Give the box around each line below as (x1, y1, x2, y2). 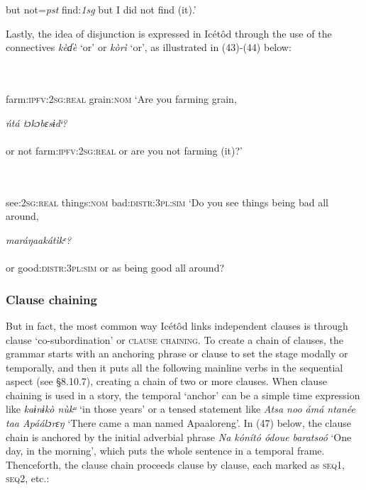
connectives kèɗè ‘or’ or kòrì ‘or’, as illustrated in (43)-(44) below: (6, 40, 292, 55)
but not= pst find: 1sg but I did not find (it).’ (6, 2, 196, 17)
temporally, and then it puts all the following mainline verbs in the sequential (6, 360, 343, 374)
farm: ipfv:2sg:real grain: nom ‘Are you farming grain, (6, 91, 237, 106)
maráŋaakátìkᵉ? (6, 232, 72, 247)
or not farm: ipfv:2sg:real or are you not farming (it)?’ (6, 143, 243, 157)
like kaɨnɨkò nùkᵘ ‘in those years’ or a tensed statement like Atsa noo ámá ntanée (6, 401, 356, 416)
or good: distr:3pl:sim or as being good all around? (6, 260, 225, 275)
